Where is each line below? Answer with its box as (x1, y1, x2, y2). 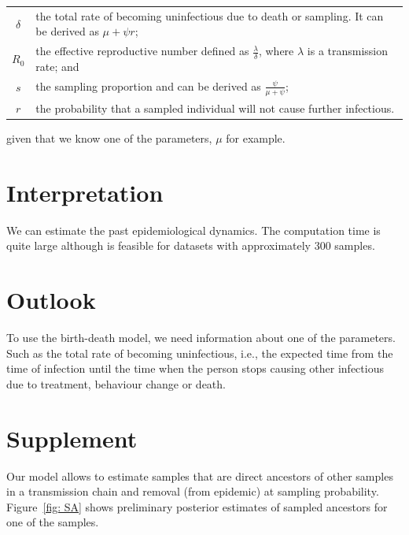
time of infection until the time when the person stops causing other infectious (6, 360, 384, 377)
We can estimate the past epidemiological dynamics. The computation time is (6, 221, 381, 238)
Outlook (6, 284, 96, 316)
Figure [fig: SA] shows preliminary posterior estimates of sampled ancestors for (6, 498, 388, 515)
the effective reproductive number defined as (35, 43, 249, 59)
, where (258, 43, 294, 59)
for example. (226, 130, 286, 147)
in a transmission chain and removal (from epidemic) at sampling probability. (6, 483, 379, 500)
